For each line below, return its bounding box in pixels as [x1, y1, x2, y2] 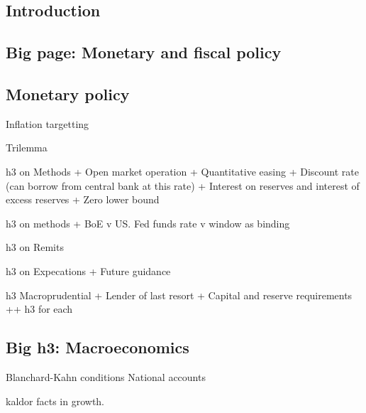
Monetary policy [6, 82, 130, 104]
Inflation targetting [6, 116, 89, 131]
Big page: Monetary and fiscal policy [6, 41, 282, 63]
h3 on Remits [6, 240, 64, 254]
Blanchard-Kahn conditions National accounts [6, 369, 206, 384]
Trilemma [6, 140, 48, 155]
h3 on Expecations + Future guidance [6, 263, 171, 278]
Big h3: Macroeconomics [6, 336, 189, 358]
